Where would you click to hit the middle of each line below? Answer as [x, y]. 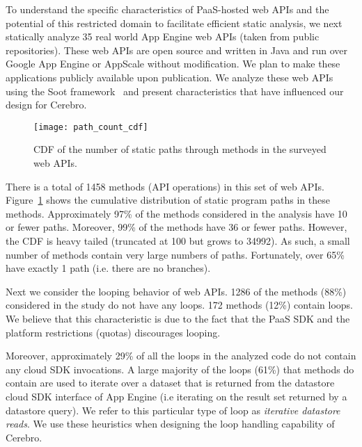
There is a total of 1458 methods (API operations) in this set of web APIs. [165, 186]
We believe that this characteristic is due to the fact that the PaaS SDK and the [178, 318]
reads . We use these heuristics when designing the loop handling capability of [170, 424]
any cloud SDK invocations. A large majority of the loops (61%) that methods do [180, 369]
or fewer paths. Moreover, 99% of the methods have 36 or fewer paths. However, [176, 227]
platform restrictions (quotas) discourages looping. [113, 332]
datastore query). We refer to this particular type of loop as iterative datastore [173, 410]
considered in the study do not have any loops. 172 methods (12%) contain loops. [179, 305]
